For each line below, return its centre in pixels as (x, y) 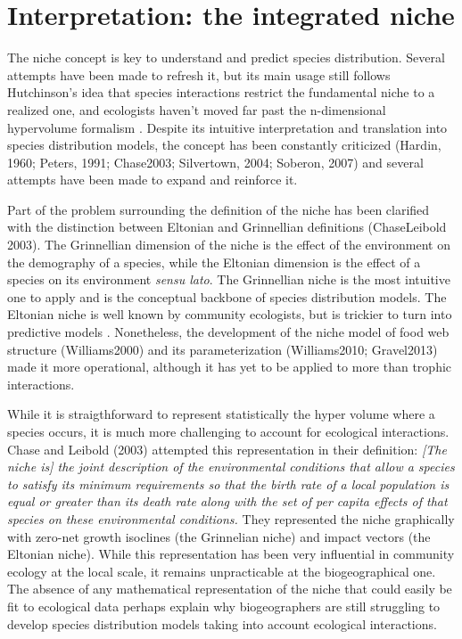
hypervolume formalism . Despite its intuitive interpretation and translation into (227, 127)
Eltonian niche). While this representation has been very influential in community (231, 554)
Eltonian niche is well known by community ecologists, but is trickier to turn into (230, 314)
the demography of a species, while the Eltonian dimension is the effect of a (214, 262)
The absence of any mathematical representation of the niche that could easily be (230, 589)
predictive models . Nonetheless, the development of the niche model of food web (228, 332)
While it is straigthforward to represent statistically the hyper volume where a (221, 414)
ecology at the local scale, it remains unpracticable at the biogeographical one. (222, 571)
